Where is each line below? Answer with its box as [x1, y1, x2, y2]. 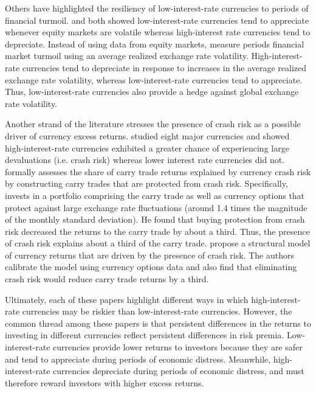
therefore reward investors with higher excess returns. [5, 376, 204, 389]
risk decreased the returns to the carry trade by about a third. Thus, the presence [5, 224, 310, 237]
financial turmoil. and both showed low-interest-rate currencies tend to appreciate [5, 13, 309, 26]
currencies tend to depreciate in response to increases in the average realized [22, 61, 307, 74]
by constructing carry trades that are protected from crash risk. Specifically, [5, 177, 288, 190]
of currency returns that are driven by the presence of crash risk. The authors [5, 248, 294, 261]
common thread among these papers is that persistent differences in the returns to [5, 316, 311, 329]
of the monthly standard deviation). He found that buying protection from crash [5, 213, 305, 226]
